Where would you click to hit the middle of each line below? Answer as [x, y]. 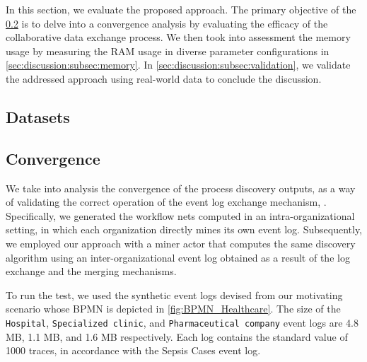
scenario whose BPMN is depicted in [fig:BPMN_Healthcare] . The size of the [173, 309]
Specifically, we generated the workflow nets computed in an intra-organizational [180, 215]
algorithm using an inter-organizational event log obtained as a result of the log [178, 257]
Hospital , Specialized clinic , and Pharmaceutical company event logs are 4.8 [182, 322]
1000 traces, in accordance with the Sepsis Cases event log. [133, 350]
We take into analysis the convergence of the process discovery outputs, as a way [181, 188]
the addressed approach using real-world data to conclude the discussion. [164, 78]
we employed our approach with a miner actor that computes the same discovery [181, 243]
